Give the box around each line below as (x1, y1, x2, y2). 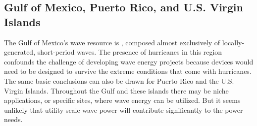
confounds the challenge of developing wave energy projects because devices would (4, 56, 254, 66)
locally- (222, 37, 245, 47)
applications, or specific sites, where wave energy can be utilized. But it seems (4, 95, 241, 105)
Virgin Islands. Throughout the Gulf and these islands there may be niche (4, 85, 229, 95)
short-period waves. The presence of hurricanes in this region (37, 47, 222, 57)
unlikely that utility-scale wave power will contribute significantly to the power (4, 104, 243, 115)
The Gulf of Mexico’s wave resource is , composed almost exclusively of (4, 37, 220, 47)
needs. (4, 114, 23, 125)
